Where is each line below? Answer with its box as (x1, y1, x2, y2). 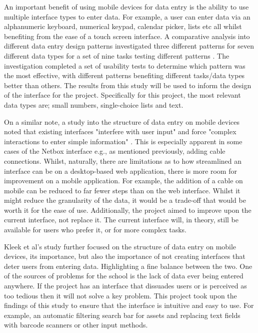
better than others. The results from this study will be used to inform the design (4, 80, 251, 90)
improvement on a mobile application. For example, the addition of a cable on (4, 175, 243, 186)
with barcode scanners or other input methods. (4, 319, 148, 330)
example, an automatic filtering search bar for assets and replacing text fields (4, 309, 240, 320)
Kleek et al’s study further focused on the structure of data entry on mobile (4, 241, 236, 251)
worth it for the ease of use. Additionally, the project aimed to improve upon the (4, 204, 251, 215)
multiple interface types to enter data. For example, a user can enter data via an (4, 11, 250, 22)
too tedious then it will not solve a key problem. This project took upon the (4, 290, 237, 300)
